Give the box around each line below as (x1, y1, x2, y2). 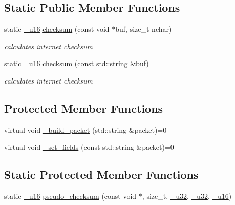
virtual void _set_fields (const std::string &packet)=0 (4, 141, 174, 152)
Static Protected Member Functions (4, 167, 199, 182)
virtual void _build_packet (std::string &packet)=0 (4, 124, 167, 135)
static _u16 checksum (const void (4, 24, 110, 34)
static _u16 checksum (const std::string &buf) (4, 58, 149, 69)
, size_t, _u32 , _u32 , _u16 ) (142, 191, 232, 201)
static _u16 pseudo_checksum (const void (4, 191, 137, 201)
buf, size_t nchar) (115, 24, 172, 34)
